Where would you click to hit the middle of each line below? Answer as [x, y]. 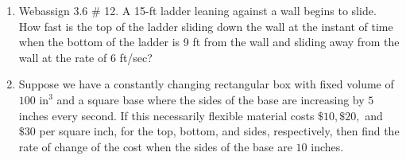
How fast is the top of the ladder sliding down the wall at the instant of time [206, 26]
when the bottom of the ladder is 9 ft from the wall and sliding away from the [209, 42]
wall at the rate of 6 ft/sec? [85, 57]
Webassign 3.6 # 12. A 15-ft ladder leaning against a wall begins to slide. [197, 10]
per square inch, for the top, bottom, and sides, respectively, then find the [219, 131]
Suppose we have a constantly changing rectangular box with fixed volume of [206, 84]
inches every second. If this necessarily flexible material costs [166, 115]
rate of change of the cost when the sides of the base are [155, 146]
